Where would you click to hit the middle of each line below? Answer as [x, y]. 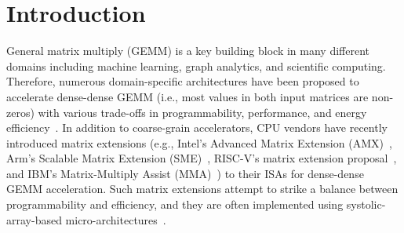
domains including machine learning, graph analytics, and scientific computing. [196, 66]
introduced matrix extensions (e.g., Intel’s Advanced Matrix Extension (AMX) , [199, 142]
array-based [34, 219]
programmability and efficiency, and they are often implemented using [175, 204]
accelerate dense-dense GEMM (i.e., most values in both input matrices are [187, 96]
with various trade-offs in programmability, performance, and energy [202, 112]
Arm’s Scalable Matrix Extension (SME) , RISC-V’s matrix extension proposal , [202, 158]
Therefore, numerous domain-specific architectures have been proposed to [183, 81]
